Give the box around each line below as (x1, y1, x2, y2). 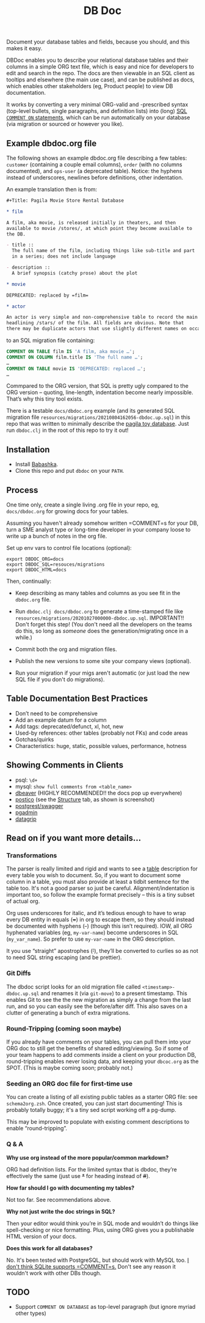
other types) (15, 1310, 47, 1317)
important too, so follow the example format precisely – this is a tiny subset (6, 891, 195, 899)
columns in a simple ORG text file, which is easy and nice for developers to (6, 63, 194, 70)
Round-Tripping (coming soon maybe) (6, 1024, 122, 1032)
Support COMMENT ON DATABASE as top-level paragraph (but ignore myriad (15, 1303, 196, 1311)
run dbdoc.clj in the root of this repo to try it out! (6, 426, 129, 434)
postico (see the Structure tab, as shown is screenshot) (15, 796, 155, 803)
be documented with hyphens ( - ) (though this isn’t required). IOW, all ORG (6, 922, 192, 930)
